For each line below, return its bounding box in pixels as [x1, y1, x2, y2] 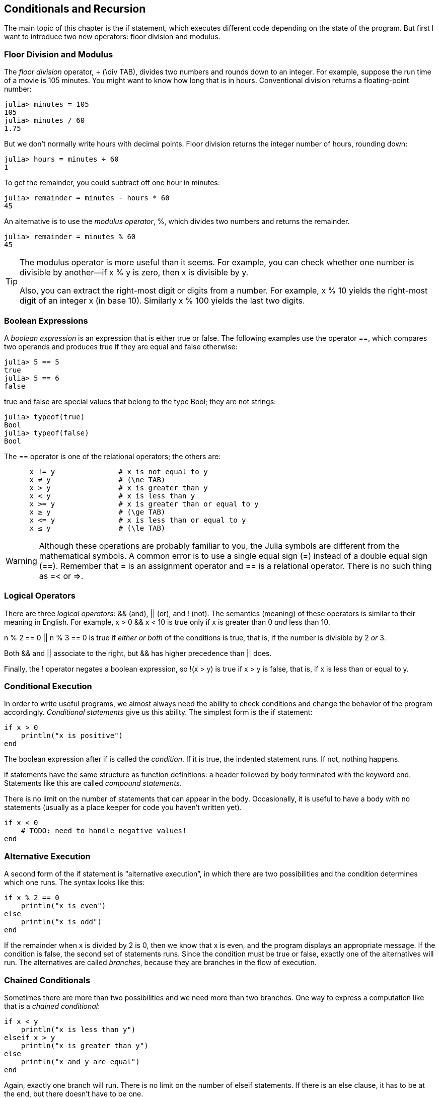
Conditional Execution [4, 681, 92, 692]
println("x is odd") [21, 918, 102, 926]
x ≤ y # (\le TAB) [29, 524, 166, 532]
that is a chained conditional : [4, 1001, 100, 1010]
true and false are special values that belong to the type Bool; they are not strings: [4, 397, 276, 406]
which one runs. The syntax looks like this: [4, 878, 145, 887]
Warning [6, 555, 37, 566]
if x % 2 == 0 [4, 894, 59, 902]
